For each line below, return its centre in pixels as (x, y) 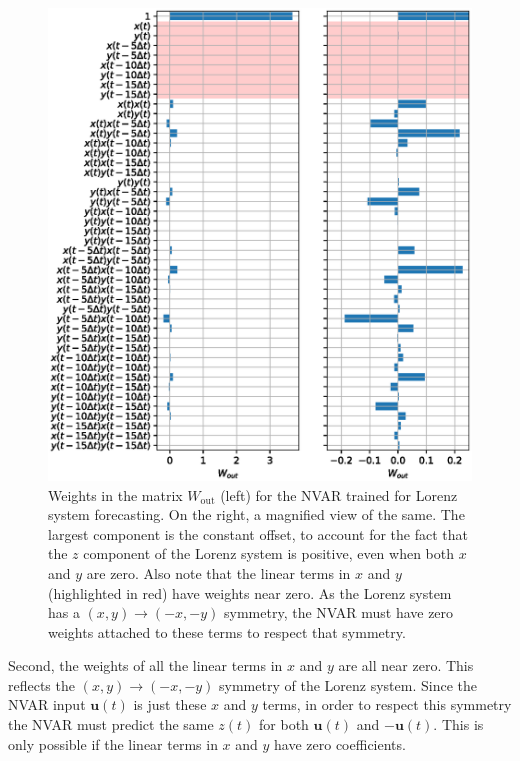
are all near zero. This (406, 665)
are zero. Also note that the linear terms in (218, 572)
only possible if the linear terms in (113, 743)
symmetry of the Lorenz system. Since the (348, 684)
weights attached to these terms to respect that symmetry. (227, 631)
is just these (170, 704)
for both (284, 724)
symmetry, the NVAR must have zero (339, 612)
